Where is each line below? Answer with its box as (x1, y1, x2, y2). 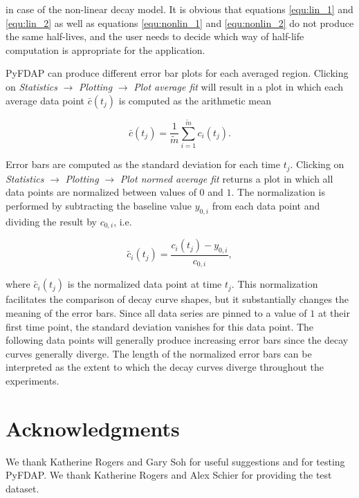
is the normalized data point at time (67, 277, 222, 291)
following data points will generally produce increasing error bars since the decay (6, 333, 349, 347)
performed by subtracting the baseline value (6, 198, 192, 212)
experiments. (6, 373, 59, 387)
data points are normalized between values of (6, 185, 196, 199)
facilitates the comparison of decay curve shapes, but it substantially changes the (6, 292, 349, 306)
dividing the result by (6, 214, 97, 228)
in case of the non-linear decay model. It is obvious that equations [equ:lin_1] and (6, 2, 353, 16)
